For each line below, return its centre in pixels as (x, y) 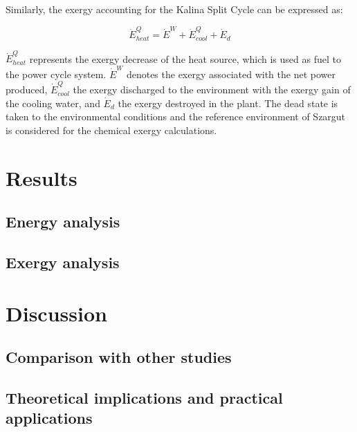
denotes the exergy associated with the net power (231, 74)
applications (49, 418)
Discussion (56, 313)
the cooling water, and (53, 103)
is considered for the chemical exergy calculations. (111, 130)
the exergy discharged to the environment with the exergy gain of (212, 90)
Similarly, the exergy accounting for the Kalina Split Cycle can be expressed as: (174, 9)
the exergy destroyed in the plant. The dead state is (228, 103)
